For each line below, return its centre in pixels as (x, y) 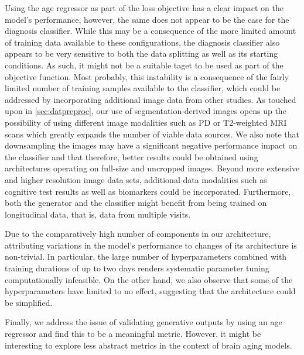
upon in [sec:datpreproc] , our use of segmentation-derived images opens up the (146, 111)
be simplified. (29, 302)
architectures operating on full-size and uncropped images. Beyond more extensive (152, 168)
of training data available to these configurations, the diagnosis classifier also (142, 42)
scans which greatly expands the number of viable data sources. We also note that (152, 134)
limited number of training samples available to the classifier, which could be (143, 88)
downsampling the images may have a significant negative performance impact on (151, 145)
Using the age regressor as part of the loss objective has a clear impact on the (144, 8)
